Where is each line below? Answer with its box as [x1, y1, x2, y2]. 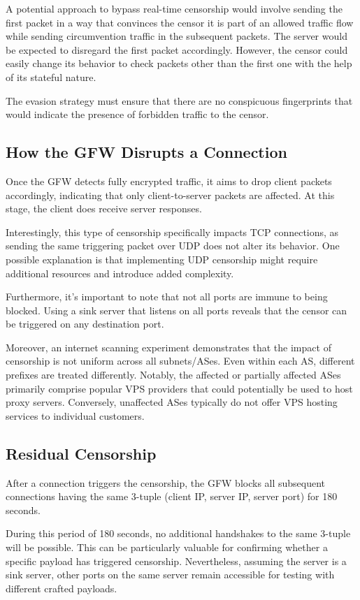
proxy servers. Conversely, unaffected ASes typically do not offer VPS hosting [6, 395, 338, 409]
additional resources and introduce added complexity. [6, 265, 234, 280]
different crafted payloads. [6, 580, 117, 595]
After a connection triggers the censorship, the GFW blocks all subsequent [6, 475, 326, 490]
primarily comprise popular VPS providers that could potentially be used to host [6, 381, 353, 395]
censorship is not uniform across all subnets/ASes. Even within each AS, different [6, 353, 355, 368]
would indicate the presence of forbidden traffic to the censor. [6, 107, 269, 122]
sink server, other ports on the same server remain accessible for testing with [6, 567, 335, 582]
